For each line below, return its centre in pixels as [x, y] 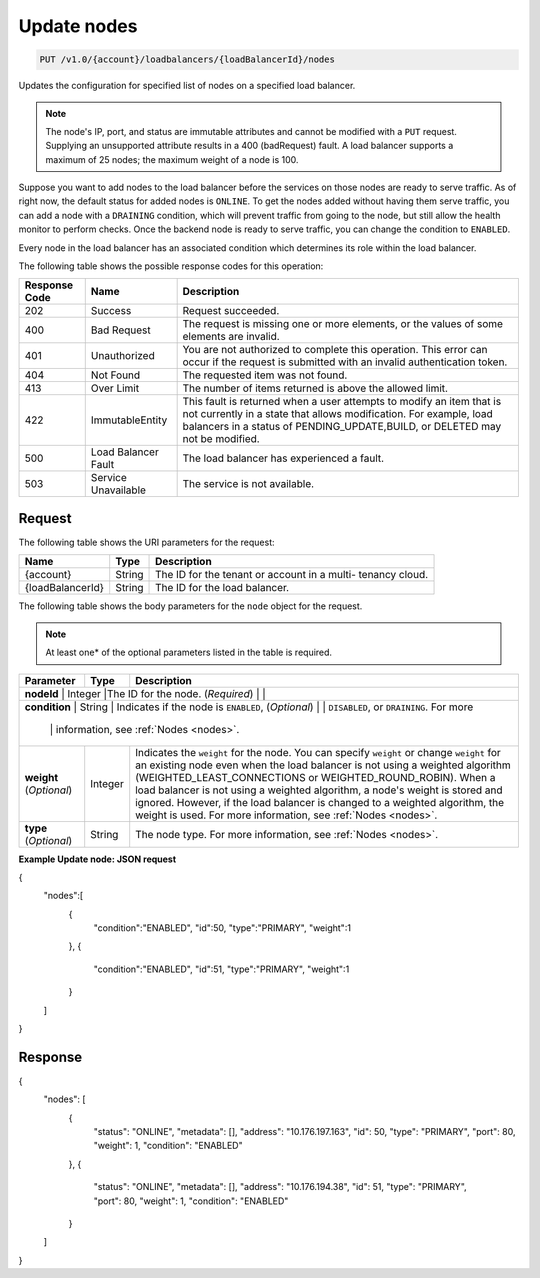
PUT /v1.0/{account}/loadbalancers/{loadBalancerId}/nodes [187, 59]
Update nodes [78, 26]
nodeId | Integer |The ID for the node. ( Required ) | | [145, 693]
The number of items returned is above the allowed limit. [315, 388]
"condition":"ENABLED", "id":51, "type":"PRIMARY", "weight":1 [221, 969]
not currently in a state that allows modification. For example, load [338, 414]
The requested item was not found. [265, 375]
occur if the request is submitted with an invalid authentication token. [345, 362]
